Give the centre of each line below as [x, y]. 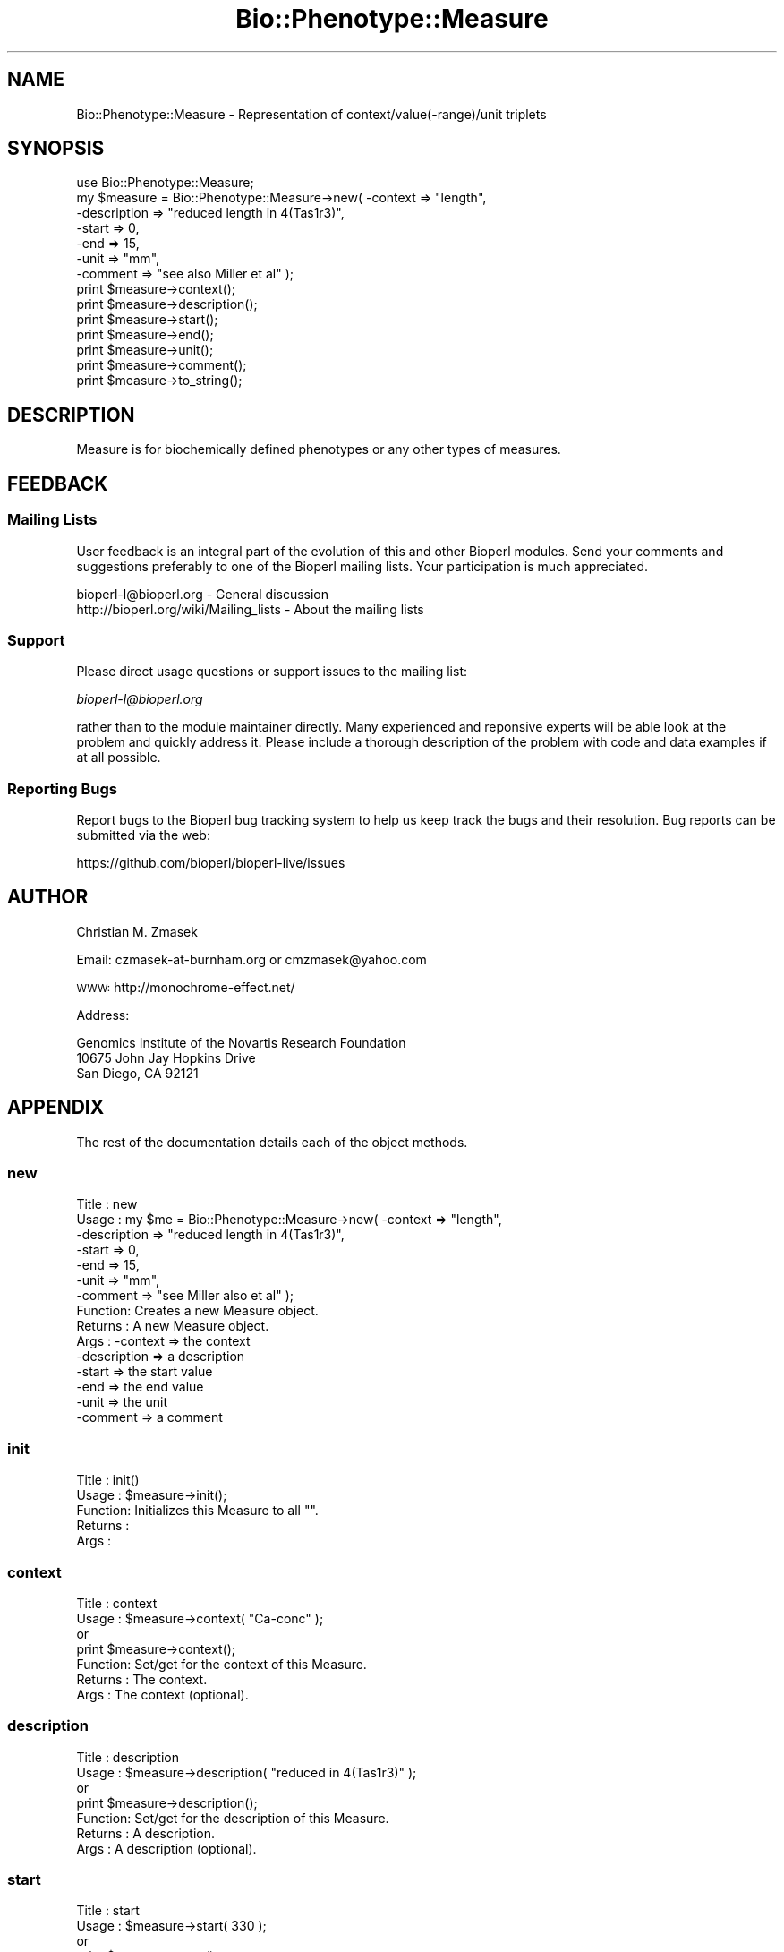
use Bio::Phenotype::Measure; [165, 183]
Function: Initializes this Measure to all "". [197, 1511]
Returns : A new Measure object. [173, 1326]
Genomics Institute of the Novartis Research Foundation [241, 1042]
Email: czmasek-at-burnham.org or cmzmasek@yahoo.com [251, 959]
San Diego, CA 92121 [137, 1073]
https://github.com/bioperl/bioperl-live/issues [211, 863]
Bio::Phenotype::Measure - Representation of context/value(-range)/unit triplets [311, 114]
